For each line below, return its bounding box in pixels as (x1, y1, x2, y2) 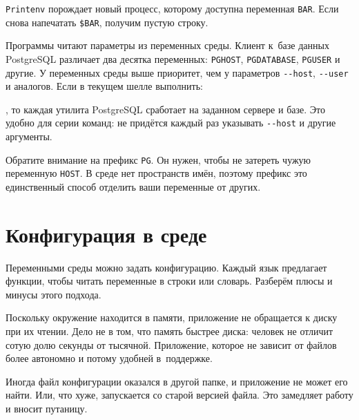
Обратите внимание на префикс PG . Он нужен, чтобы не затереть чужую (6, 152, 311, 166)
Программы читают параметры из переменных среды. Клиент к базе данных (6, 38, 329, 52)
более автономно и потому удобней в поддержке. (6, 351, 213, 365)
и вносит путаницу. (6, 401, 88, 416)
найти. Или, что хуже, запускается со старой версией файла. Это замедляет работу (6, 388, 353, 402)
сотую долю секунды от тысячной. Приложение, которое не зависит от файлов (6, 337, 337, 352)
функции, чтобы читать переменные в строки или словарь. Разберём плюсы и (6, 274, 333, 288)
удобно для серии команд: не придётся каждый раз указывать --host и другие (6, 115, 336, 130)
